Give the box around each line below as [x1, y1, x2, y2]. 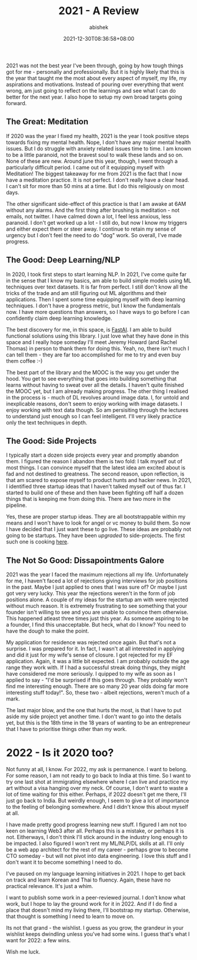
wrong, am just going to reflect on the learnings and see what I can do [6, 87, 176, 94]
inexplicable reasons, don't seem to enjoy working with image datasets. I [6, 400, 182, 407]
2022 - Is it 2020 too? [6, 746, 114, 759]
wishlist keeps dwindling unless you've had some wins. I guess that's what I [6, 930, 190, 938]
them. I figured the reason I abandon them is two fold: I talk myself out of [6, 458, 183, 465]
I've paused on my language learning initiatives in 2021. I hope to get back [6, 870, 186, 877]
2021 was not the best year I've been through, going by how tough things [6, 62, 183, 69]
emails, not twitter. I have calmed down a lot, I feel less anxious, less [6, 212, 172, 219]
